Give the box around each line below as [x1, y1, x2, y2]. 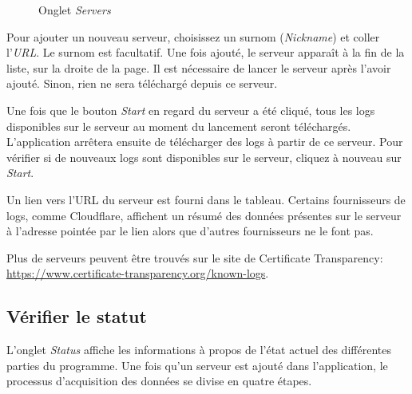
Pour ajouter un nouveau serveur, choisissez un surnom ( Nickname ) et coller [6, 28, 380, 45]
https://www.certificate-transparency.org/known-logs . [6, 265, 269, 282]
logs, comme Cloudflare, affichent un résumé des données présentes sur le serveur [6, 207, 402, 223]
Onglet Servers [38, 2, 111, 18]
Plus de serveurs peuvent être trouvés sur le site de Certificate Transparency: [6, 249, 383, 266]
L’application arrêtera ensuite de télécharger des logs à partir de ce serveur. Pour [6, 133, 403, 150]
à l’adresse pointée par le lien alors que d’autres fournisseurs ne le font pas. [6, 223, 374, 239]
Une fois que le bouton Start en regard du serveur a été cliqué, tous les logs [6, 101, 375, 118]
